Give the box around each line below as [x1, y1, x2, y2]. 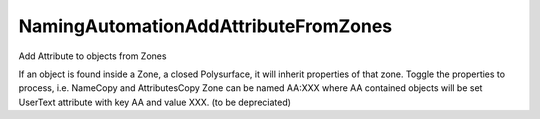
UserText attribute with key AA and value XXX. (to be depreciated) [18, 96, 292, 108]
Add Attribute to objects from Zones [18, 50, 167, 62]
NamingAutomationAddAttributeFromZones [18, 15, 393, 37]
